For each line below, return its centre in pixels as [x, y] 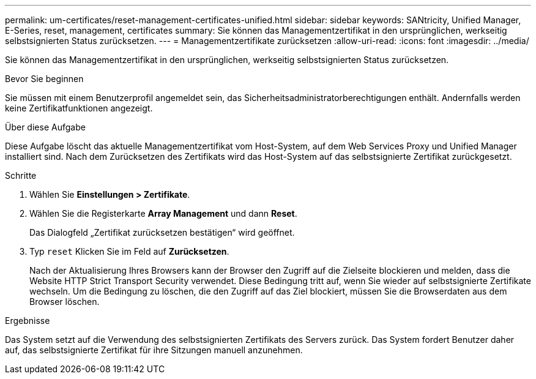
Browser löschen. [65, 302]
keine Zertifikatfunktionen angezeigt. [79, 108]
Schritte [21, 175]
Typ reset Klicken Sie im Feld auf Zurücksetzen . [129, 251]
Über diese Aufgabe [45, 127]
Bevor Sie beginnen [44, 79]
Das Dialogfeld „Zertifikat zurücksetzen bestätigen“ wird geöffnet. [162, 232]
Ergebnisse [28, 321]
